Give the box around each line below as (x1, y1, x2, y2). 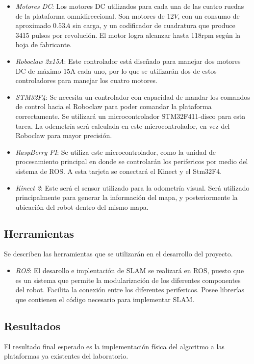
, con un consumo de (178, 10, 240, 21)
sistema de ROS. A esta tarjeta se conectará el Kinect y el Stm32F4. (15, 166, 222, 176)
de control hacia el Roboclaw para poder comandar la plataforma (15, 101, 212, 112)
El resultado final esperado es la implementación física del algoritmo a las (4, 341, 225, 351)
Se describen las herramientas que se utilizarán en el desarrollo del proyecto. (4, 249, 233, 259)
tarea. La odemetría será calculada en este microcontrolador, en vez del (15, 120, 230, 131)
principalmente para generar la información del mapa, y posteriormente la (15, 192, 238, 202)
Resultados (4, 318, 60, 333)
